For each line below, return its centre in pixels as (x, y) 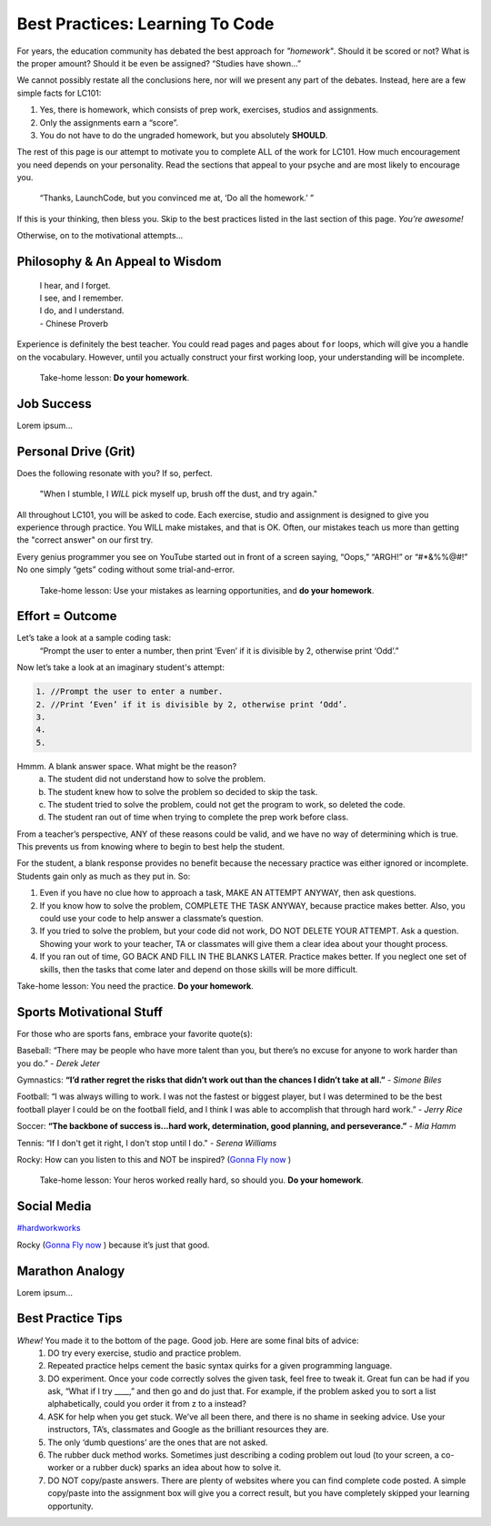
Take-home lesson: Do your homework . (115, 377)
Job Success (54, 404)
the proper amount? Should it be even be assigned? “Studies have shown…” (159, 63)
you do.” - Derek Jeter (58, 1063)
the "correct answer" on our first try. (85, 540)
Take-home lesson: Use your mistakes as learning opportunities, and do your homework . (207, 590)
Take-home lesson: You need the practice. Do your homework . (135, 986)
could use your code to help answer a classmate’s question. (151, 919)
